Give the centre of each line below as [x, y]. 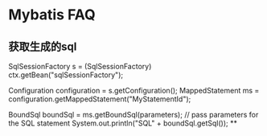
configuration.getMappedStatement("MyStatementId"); [100, 99]
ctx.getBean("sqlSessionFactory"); [66, 75]
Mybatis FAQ [52, 15]
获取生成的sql [43, 46]
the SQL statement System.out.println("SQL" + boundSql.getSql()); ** [123, 123]
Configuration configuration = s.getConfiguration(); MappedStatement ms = [134, 91]
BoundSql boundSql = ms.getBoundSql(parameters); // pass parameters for [133, 115]
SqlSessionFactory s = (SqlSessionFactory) [80, 66]
